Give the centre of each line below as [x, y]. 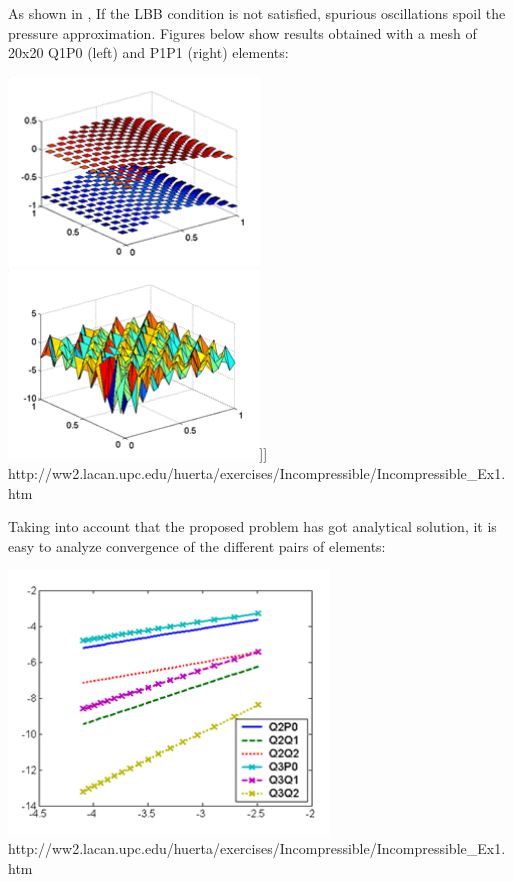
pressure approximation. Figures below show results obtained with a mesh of [242, 32]
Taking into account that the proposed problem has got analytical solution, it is [252, 526]
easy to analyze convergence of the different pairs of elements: [197, 545]
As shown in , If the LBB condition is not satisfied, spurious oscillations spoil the [257, 13]
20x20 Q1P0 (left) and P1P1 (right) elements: [148, 52]
